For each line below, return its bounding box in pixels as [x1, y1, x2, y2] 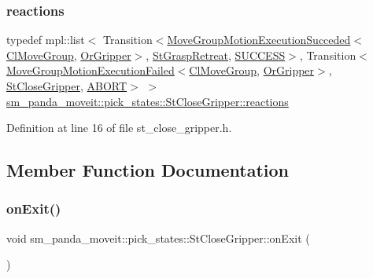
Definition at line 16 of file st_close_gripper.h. [6, 119, 232, 136]
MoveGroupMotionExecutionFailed [6, 62, 175, 79]
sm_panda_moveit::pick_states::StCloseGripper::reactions [6, 93, 289, 109]
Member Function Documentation [6, 158, 290, 182]
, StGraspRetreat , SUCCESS [146, 46, 286, 63]
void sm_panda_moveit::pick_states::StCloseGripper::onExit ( [6, 229, 310, 246]
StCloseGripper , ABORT [6, 78, 127, 93]
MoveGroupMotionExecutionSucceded [167, 31, 351, 48]
